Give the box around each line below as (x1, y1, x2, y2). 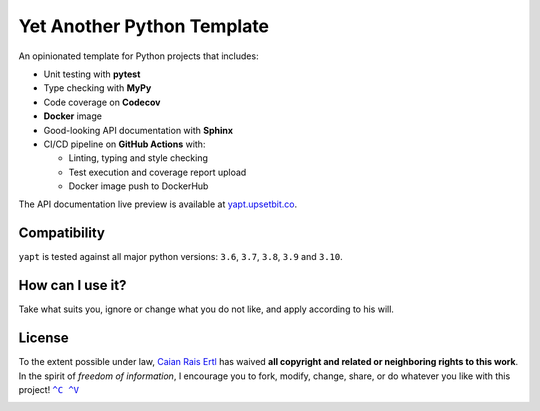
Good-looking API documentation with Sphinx (43, 124, 234, 136)
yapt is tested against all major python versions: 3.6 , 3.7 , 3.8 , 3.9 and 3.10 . (18, 251, 344, 263)
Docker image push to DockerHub (68, 180, 209, 192)
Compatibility (18, 225, 105, 242)
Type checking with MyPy (43, 82, 152, 94)
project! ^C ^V (18, 383, 80, 395)
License (18, 330, 69, 347)
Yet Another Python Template (18, 15, 270, 37)
